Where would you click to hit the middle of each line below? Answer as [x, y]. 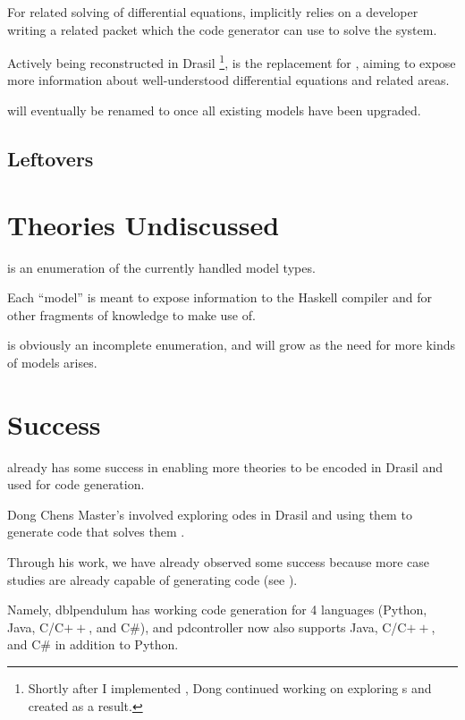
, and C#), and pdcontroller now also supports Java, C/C [248, 627]
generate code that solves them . [96, 532]
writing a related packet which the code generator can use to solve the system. [222, 29]
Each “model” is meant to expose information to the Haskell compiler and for [220, 297]
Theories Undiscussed [144, 224]
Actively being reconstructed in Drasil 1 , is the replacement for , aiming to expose [232, 61]
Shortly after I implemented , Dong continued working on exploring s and [230, 687]
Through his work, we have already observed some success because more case [219, 562]
